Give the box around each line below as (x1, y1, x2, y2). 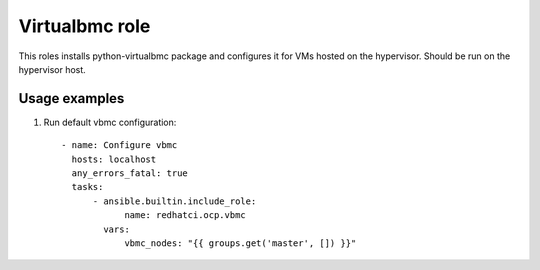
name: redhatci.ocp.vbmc (124, 210, 247, 221)
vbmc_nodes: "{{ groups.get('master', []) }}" (124, 237, 357, 249)
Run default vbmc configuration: (43, 116, 177, 128)
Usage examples (18, 90, 125, 107)
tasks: (71, 181, 104, 193)
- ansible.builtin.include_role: (92, 195, 257, 207)
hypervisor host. (18, 63, 87, 75)
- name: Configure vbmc (61, 140, 178, 151)
